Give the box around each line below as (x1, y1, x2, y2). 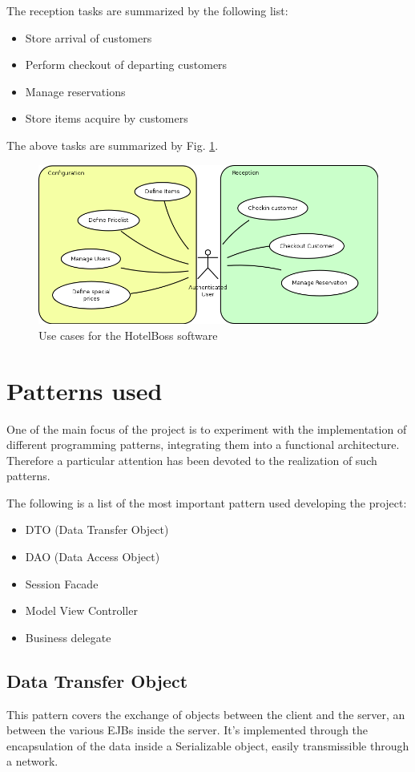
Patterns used (6, 374, 163, 406)
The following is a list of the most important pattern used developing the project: (6, 494, 407, 511)
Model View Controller (25, 602, 138, 619)
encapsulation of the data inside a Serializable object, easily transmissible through (6, 737, 409, 754)
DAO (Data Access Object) (25, 548, 160, 565)
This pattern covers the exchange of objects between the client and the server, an (6, 705, 405, 722)
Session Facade (25, 575, 99, 592)
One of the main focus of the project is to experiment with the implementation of (6, 420, 407, 437)
